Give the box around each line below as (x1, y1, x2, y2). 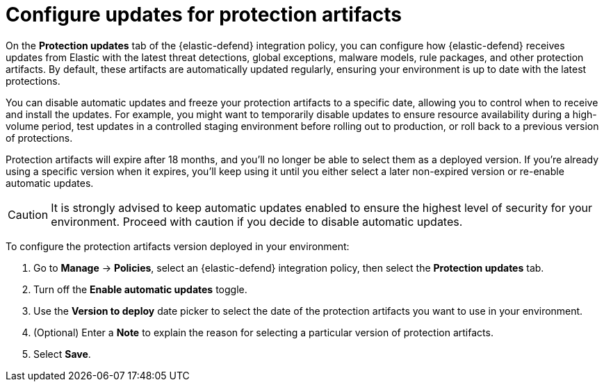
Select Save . (33, 347, 91, 360)
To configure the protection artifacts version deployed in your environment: (6, 240, 350, 252)
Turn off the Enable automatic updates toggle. (33, 283, 247, 295)
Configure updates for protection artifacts (6, 3, 402, 26)
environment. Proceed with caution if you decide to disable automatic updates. (51, 214, 463, 229)
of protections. (6, 131, 73, 144)
